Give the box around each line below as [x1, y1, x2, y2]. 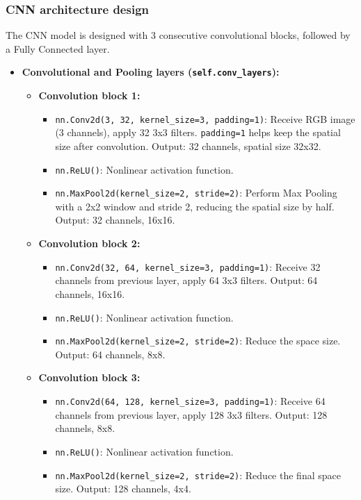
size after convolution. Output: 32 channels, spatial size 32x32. [55, 138, 321, 153]
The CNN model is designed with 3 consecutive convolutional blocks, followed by [6, 28, 351, 42]
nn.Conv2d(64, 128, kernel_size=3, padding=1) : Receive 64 [55, 394, 326, 408]
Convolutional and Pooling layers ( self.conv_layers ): [22, 65, 280, 79]
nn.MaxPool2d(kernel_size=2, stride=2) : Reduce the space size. [55, 333, 341, 348]
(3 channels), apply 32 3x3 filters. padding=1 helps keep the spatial [55, 125, 341, 140]
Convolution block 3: [38, 370, 141, 385]
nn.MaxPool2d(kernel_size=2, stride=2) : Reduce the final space [55, 467, 341, 482]
